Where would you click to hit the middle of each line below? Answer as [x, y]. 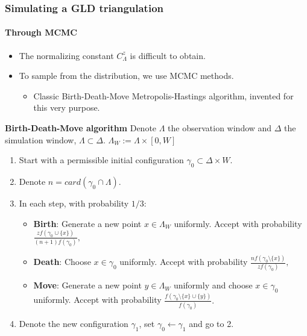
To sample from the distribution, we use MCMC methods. [126, 76]
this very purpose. [67, 107]
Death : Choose [62, 262]
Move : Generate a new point [87, 285]
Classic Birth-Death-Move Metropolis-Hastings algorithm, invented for [163, 95]
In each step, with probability [74, 203]
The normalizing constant [66, 55]
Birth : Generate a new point [87, 223]
